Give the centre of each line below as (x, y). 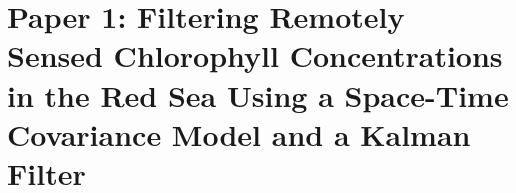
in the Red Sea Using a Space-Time (258, 94)
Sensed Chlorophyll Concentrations (255, 55)
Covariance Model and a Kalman (239, 133)
